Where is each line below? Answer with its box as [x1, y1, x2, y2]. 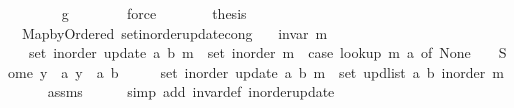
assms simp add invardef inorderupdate [47, 81, 335, 102]
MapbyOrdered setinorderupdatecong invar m [21, 22, 328, 43]
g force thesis [61, 3, 247, 23]
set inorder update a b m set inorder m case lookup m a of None [28, 42, 471, 63]
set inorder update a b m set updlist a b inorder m [160, 61, 504, 82]
